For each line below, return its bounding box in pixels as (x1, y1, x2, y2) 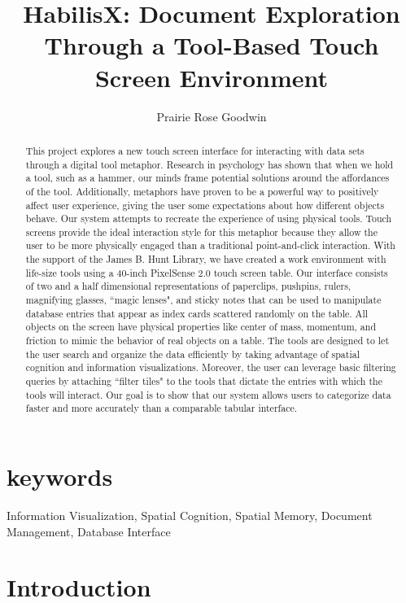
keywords (7, 460, 113, 493)
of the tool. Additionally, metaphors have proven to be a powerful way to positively (25, 184, 379, 198)
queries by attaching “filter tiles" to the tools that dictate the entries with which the (25, 374, 382, 388)
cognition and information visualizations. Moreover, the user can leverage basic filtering (25, 360, 396, 374)
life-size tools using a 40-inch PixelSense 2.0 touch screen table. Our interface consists (25, 265, 388, 279)
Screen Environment (94, 60, 329, 94)
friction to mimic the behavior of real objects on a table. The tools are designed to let (25, 334, 390, 347)
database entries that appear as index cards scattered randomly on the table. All (25, 306, 369, 320)
